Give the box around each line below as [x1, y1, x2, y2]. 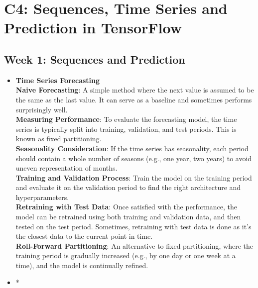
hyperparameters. [15, 192, 69, 202]
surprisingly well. [15, 104, 68, 114]
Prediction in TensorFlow [4, 17, 182, 38]
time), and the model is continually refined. [15, 260, 148, 271]
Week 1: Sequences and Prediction [4, 51, 185, 67]
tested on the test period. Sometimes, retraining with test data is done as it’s [15, 221, 252, 231]
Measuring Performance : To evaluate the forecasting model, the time [15, 114, 237, 124]
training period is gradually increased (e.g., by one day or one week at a [15, 250, 236, 261]
